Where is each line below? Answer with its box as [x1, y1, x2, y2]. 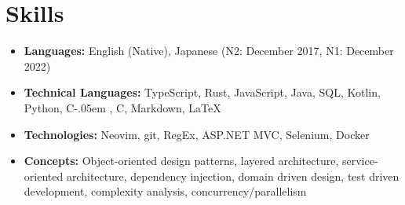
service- [341, 152, 378, 169]
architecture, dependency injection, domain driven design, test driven [66, 167, 400, 184]
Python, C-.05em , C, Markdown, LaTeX [24, 99, 221, 115]
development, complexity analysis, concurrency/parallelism [24, 183, 307, 200]
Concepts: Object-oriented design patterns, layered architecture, [24, 152, 339, 169]
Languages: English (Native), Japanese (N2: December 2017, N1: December [24, 42, 394, 59]
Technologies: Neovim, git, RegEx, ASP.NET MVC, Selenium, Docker [24, 126, 370, 142]
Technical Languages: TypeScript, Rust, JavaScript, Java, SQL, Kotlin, [24, 84, 381, 101]
